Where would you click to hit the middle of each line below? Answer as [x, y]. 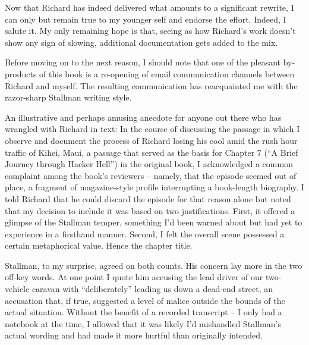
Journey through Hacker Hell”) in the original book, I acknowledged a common [149, 164]
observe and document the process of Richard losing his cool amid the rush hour [151, 140]
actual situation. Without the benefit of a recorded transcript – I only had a [144, 312]
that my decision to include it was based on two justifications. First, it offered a [150, 210]
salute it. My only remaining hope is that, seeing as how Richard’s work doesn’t [150, 31]
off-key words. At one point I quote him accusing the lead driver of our [134, 277]
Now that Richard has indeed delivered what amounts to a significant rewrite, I [149, 7]
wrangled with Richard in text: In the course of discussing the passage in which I [152, 129]
